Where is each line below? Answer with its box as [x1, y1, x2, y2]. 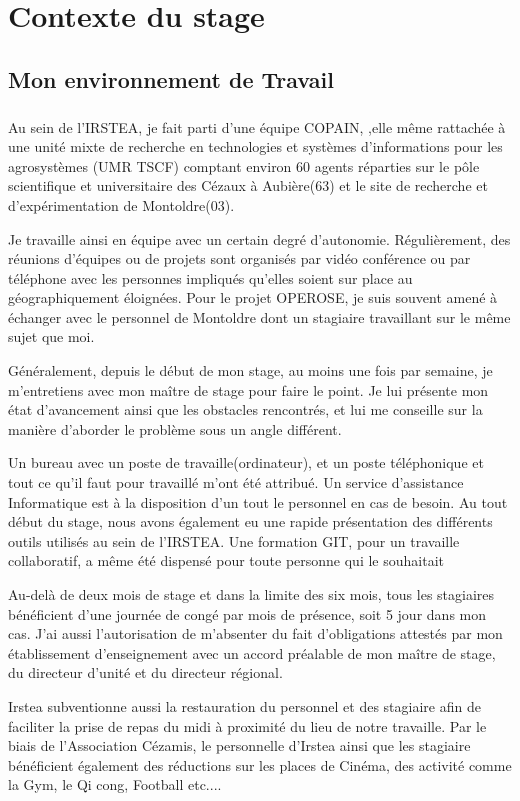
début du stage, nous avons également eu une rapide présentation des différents [8, 511, 493, 532]
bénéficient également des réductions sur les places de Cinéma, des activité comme [8, 754, 512, 775]
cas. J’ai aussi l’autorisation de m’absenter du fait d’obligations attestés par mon [8, 623, 503, 644]
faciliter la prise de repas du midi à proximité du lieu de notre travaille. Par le [8, 715, 487, 736]
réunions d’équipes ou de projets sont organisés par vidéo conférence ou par [8, 248, 471, 269]
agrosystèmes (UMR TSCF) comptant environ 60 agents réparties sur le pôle [8, 155, 480, 176]
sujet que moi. [8, 326, 95, 347]
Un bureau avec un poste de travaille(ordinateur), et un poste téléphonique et [8, 452, 484, 473]
